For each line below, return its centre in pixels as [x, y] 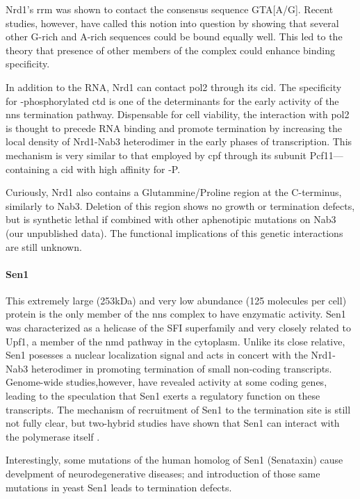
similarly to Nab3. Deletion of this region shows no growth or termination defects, [180, 205]
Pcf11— [326, 155]
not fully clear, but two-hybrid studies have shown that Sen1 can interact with [173, 423]
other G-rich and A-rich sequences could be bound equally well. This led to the [174, 36]
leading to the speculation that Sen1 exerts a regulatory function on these [163, 396]
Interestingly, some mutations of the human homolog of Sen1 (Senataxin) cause [174, 460]
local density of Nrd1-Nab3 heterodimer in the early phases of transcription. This [179, 141]
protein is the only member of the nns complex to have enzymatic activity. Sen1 [176, 314]
